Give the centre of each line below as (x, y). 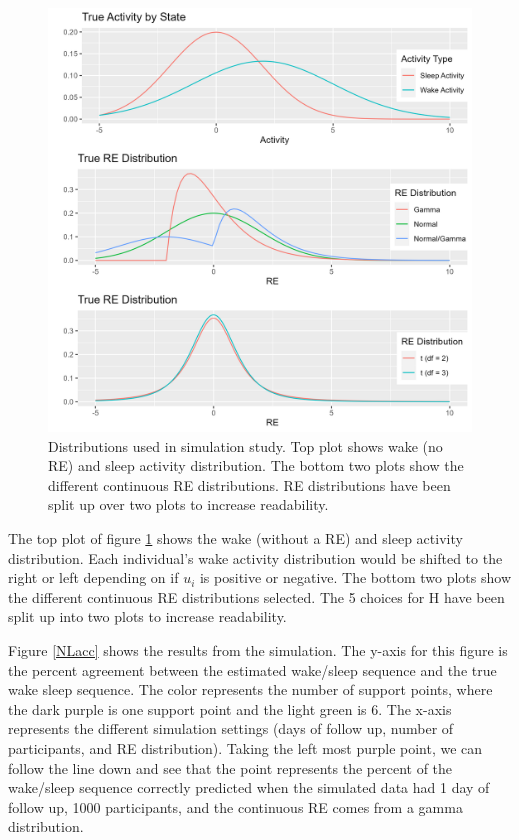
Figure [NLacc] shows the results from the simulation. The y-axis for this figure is (258, 649)
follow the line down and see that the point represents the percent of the (230, 767)
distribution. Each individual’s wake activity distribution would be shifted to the (255, 557)
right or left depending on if (93, 577)
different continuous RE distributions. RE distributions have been (249, 484)
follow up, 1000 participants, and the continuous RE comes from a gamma (235, 806)
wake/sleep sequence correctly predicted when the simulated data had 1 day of (249, 787)
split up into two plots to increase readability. (147, 616)
